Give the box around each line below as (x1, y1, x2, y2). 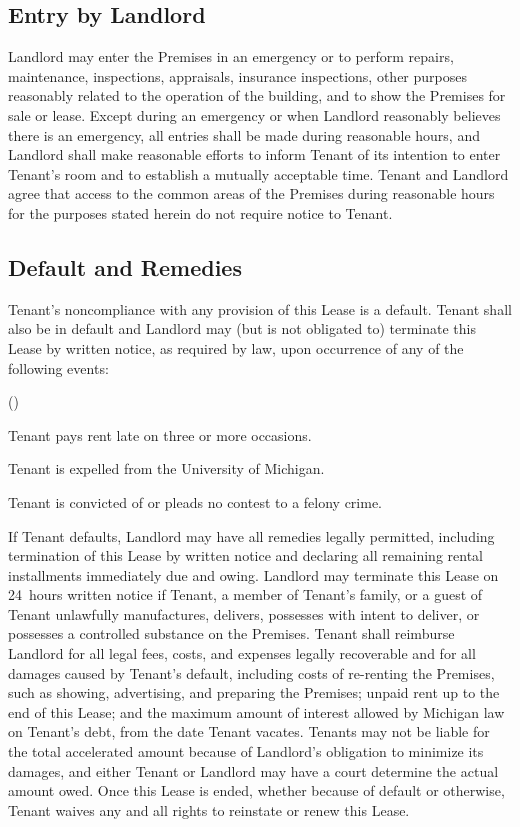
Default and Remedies (8, 251, 242, 282)
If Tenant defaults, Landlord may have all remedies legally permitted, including (8, 525, 495, 546)
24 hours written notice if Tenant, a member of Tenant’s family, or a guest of (8, 584, 483, 605)
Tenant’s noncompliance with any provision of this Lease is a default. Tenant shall (8, 298, 512, 319)
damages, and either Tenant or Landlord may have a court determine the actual (8, 760, 499, 781)
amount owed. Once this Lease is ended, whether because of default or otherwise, (8, 780, 505, 801)
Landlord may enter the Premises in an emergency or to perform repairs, (8, 46, 454, 67)
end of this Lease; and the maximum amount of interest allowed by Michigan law (8, 701, 505, 722)
